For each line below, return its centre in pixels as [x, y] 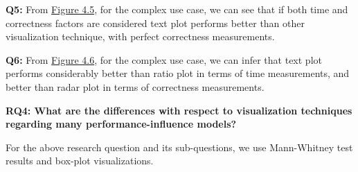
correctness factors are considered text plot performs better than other [155, 23]
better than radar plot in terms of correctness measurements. [135, 86]
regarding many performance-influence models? [121, 124]
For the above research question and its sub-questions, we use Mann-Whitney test [179, 147]
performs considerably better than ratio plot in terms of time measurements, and [178, 73]
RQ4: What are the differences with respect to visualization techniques [179, 110]
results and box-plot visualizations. [80, 161]
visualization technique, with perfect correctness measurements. [140, 36]
